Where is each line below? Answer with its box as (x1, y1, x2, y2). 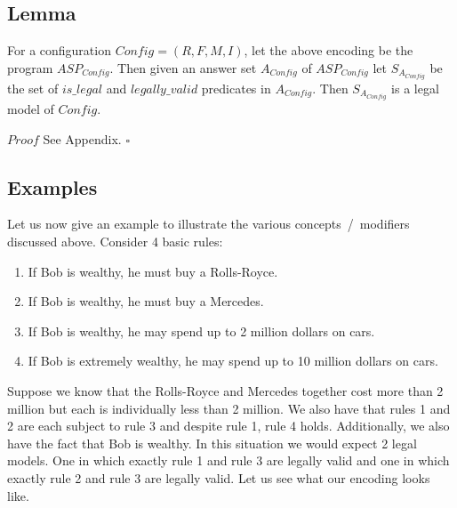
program (7, 58, 53, 77)
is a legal (391, 78, 439, 97)
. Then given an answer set (109, 58, 257, 77)
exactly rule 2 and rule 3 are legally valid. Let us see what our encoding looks (7, 468, 430, 487)
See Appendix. (43, 129, 122, 148)
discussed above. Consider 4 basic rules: (7, 231, 223, 250)
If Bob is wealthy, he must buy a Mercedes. (28, 292, 264, 310)
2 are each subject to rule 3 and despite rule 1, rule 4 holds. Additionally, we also (7, 416, 450, 435)
